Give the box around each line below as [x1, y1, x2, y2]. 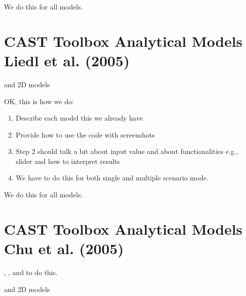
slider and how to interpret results [15, 155, 120, 166]
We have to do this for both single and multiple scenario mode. [15, 172, 209, 183]
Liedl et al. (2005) [4, 50, 130, 70]
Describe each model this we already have [15, 113, 143, 123]
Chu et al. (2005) [4, 238, 124, 259]
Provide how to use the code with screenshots [15, 129, 155, 140]
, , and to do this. [4, 267, 58, 277]
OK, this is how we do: [4, 96, 74, 106]
